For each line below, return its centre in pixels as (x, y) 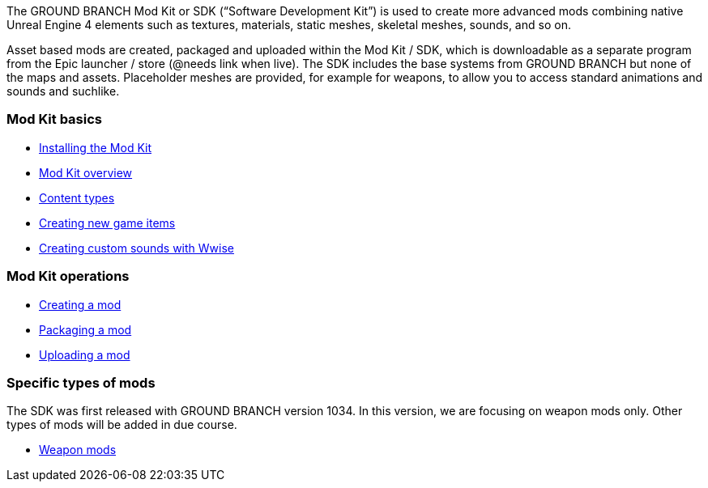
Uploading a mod (85, 354)
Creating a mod (80, 304)
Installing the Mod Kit (96, 147)
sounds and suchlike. (63, 91)
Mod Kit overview (86, 172)
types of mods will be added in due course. (122, 425)
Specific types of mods (81, 382)
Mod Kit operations (68, 276)
